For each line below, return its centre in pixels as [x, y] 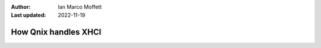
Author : [21, 7]
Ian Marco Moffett [80, 7]
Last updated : [29, 15]
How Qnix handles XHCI [56, 32]
